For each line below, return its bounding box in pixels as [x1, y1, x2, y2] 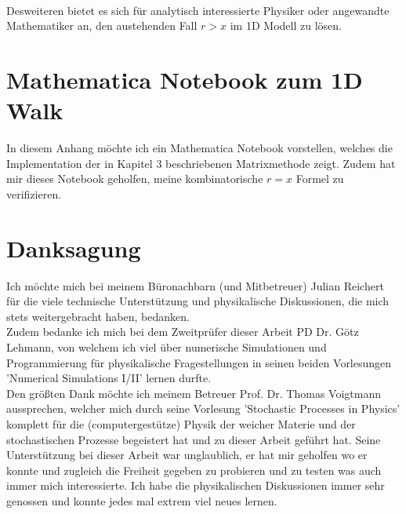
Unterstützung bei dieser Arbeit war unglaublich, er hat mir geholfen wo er [6, 447, 368, 463]
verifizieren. [6, 185, 62, 202]
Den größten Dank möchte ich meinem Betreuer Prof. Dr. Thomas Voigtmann [6, 385, 382, 401]
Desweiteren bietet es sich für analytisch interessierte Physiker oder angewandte [6, 2, 390, 18]
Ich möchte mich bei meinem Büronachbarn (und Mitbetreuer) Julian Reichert [6, 277, 384, 293]
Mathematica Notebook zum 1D [6, 63, 363, 95]
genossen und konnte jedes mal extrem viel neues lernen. [6, 492, 277, 509]
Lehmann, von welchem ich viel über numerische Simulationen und [6, 338, 327, 355]
